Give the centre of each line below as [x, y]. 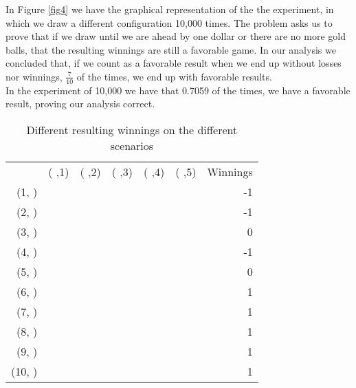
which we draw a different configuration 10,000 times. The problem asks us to [169, 22]
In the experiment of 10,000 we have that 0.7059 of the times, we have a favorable [178, 90]
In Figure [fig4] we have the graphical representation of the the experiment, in [170, 9]
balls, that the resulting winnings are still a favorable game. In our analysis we [171, 49]
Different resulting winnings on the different [132, 129]
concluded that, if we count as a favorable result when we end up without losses [174, 63]
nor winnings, [34, 76]
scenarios [132, 145]
